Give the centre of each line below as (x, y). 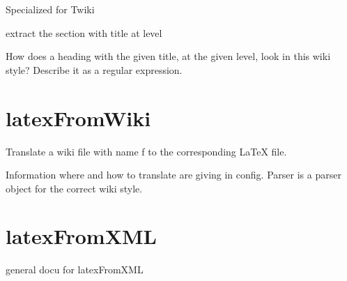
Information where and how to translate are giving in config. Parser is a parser (173, 175)
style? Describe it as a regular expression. (94, 69)
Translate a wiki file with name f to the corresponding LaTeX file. (146, 151)
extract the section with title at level (84, 32)
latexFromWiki (78, 117)
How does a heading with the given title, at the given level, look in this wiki (168, 56)
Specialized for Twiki (50, 9)
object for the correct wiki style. (74, 188)
